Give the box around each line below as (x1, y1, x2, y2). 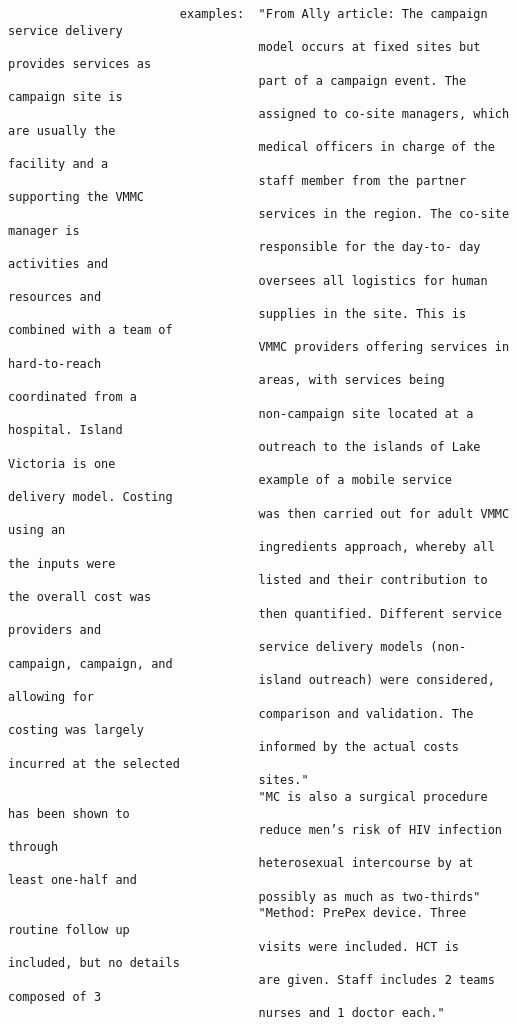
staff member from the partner (258, 173, 467, 188)
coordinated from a (8, 390, 137, 405)
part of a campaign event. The (258, 73, 467, 88)
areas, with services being (258, 373, 445, 388)
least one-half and (8, 873, 137, 888)
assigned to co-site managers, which (258, 106, 510, 121)
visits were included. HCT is (258, 939, 460, 954)
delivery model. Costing (8, 490, 173, 505)
